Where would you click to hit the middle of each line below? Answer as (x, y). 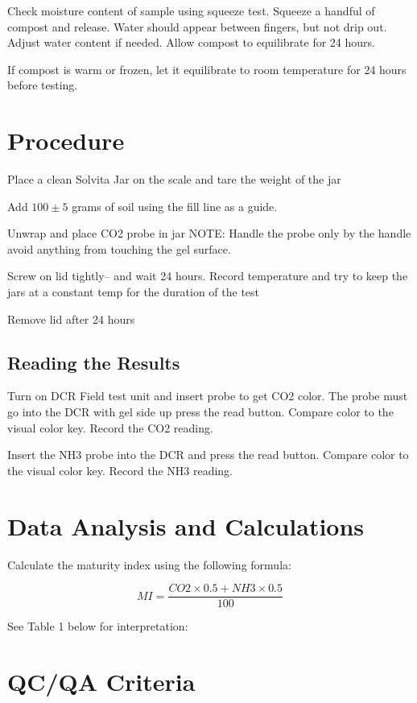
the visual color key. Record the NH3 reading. (120, 470)
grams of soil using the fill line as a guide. (175, 206)
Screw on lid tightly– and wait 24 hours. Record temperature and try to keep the (208, 276)
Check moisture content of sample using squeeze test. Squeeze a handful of (191, 10)
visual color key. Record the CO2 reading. (110, 427)
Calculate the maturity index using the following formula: (149, 564)
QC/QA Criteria (101, 681)
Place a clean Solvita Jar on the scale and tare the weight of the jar (174, 179)
